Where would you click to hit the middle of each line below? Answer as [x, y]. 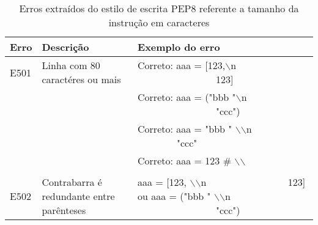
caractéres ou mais [81, 79]
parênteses [64, 210]
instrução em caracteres [159, 22]
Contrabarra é [72, 182]
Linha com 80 [71, 65]
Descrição [65, 47]
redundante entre [78, 196]
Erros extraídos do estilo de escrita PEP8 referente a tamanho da [159, 8]
